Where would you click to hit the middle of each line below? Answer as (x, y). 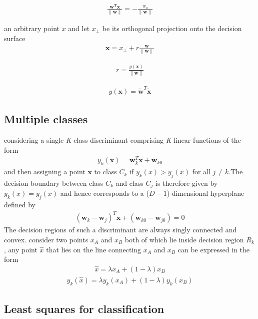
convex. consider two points (46, 239)
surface (15, 38)
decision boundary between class (54, 183)
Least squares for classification (84, 309)
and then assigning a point (45, 172)
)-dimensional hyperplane (205, 193)
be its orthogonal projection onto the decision (172, 28)
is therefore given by (186, 183)
